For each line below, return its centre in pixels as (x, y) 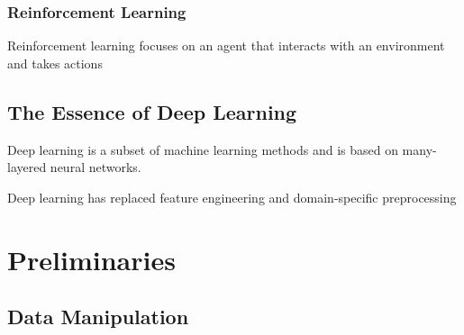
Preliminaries (91, 259)
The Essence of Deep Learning (152, 111)
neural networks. (96, 167)
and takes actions (55, 63)
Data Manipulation (98, 317)
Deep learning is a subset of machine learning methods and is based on (203, 149)
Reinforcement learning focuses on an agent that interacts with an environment (226, 45)
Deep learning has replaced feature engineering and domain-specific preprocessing (232, 197)
